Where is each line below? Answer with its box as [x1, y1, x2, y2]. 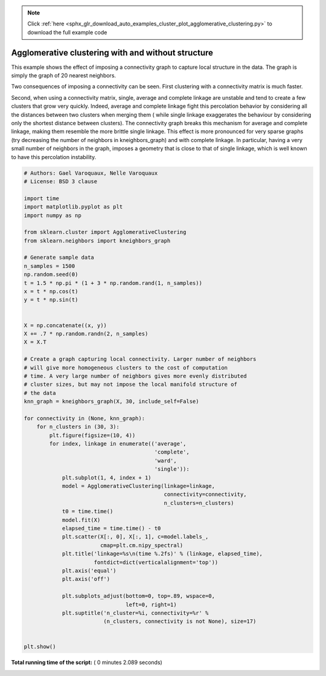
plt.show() [24, 643, 56, 650]
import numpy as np [24, 212, 81, 219]
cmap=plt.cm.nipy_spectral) [100, 542, 184, 548]
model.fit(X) [62, 516, 101, 523]
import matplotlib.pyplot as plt [24, 203, 123, 210]
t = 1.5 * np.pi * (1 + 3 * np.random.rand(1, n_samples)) [24, 279, 202, 287]
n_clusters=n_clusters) [164, 499, 234, 506]
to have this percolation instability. [11, 153, 97, 160]
